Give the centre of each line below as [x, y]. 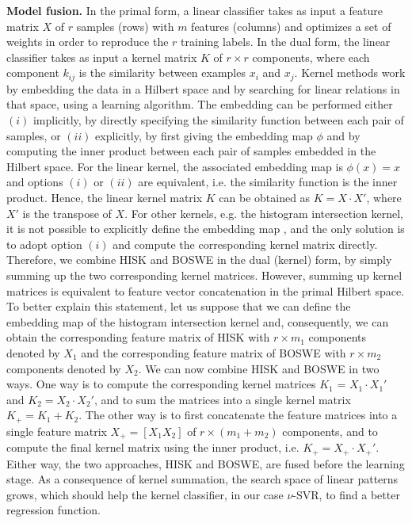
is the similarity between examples [162, 73]
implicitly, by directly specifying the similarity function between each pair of [218, 120]
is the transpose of [67, 213]
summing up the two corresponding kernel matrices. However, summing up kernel [204, 275]
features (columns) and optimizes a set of [291, 26]
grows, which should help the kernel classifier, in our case [145, 494]
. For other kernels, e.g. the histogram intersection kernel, [264, 213]
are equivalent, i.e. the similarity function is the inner [268, 182]
